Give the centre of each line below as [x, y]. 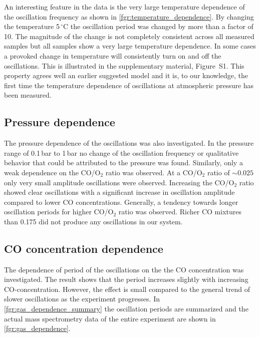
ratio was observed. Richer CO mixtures [180, 212]
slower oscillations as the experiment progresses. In [82, 299]
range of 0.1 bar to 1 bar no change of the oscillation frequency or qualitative [121, 152]
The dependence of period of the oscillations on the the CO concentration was [124, 269]
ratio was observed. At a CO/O [154, 172]
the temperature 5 [32, 26]
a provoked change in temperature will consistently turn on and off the [113, 55]
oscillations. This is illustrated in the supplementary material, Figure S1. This [124, 65]
